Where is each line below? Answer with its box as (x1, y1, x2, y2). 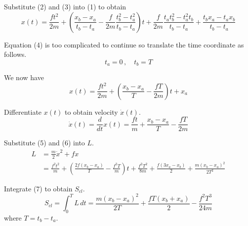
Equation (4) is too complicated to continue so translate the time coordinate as (4, 39, 244, 49)
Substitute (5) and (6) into (4, 137, 85, 148)
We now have (4, 72, 44, 83)
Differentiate (4, 106, 42, 117)
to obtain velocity (64, 106, 118, 117)
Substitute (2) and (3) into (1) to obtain (4, 1, 126, 11)
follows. (4, 49, 27, 59)
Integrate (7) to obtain (4, 183, 73, 193)
